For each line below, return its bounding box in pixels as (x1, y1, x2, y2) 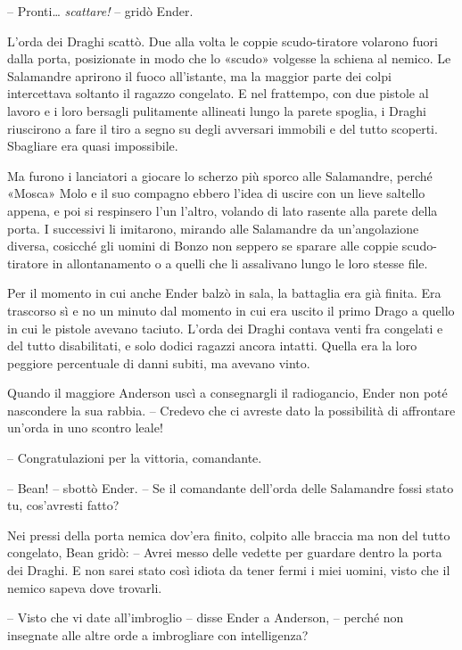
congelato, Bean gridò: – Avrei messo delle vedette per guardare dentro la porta (7, 543, 442, 562)
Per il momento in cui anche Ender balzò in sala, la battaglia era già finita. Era (7, 284, 441, 302)
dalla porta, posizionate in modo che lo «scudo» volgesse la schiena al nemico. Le (7, 49, 451, 68)
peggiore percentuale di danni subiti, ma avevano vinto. (7, 353, 310, 372)
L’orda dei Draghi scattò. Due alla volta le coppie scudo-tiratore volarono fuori (7, 31, 438, 50)
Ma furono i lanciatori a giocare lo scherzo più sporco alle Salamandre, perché (7, 166, 433, 185)
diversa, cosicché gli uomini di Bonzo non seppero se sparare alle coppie (7, 236, 399, 255)
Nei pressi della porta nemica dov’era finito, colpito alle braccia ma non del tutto (7, 525, 450, 544)
